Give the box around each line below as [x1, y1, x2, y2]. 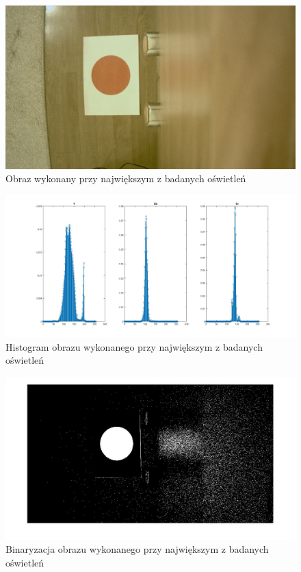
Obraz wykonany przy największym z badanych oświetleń [5, 171, 246, 186]
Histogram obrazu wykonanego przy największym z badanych [5, 339, 263, 353]
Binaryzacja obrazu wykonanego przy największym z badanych [5, 542, 269, 556]
